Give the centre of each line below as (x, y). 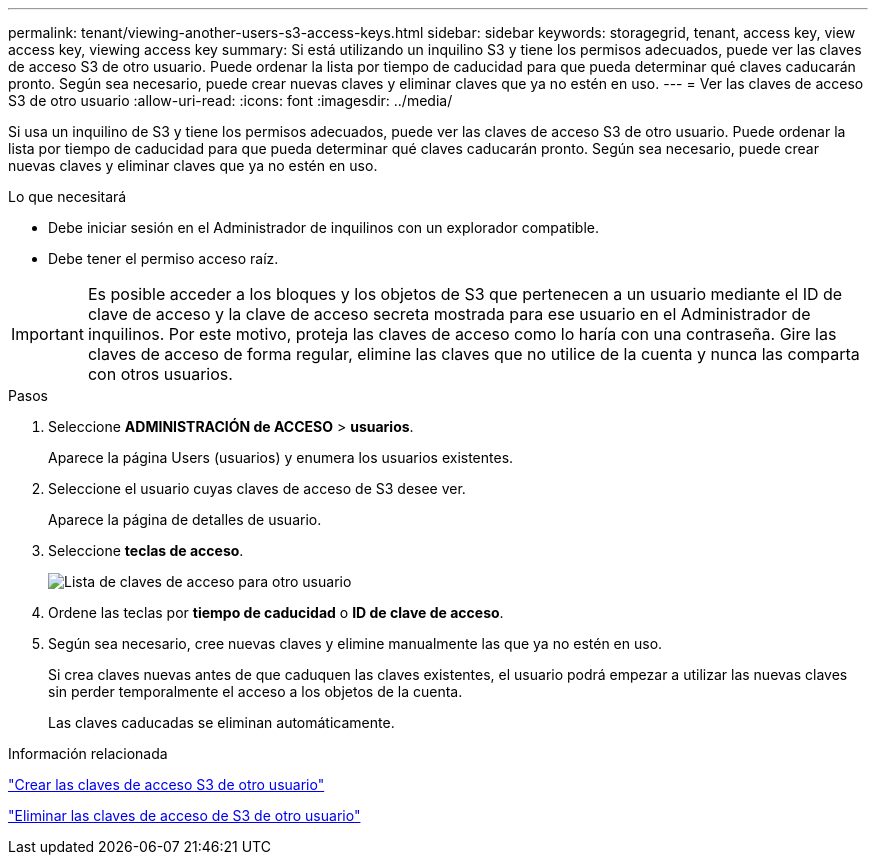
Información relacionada (88, 753)
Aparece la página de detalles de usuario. (185, 519)
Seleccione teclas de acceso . (146, 550)
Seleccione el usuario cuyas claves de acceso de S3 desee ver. (257, 488)
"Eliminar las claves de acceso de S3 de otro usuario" (184, 815)
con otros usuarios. (160, 374)
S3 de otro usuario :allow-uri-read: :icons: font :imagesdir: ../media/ (230, 100)
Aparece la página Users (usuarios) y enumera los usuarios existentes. (281, 457)
